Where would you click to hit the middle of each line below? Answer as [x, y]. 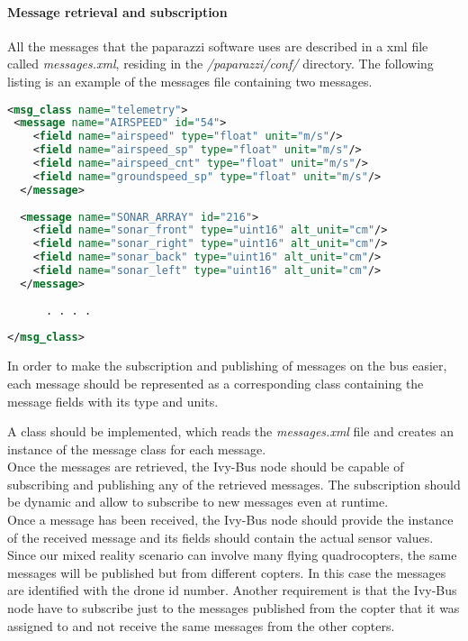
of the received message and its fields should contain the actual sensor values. [220, 537]
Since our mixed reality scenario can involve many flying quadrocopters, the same [232, 555]
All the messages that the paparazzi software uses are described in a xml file [218, 46]
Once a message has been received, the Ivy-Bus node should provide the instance [230, 520]
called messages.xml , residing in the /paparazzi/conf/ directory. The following [220, 64]
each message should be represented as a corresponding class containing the [216, 383]
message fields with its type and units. [113, 401]
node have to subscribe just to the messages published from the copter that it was [234, 608]
